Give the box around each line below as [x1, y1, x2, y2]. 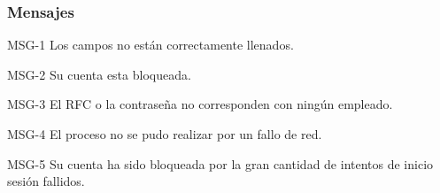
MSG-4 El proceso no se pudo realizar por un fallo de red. [7, 125, 322, 143]
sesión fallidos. [7, 172, 85, 190]
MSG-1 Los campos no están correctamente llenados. [7, 35, 294, 54]
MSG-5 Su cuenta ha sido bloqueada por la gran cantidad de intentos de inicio [7, 154, 434, 173]
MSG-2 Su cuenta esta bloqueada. [7, 65, 191, 83]
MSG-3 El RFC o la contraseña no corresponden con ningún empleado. [7, 95, 393, 113]
